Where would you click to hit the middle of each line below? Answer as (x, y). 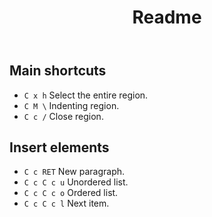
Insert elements (59, 147)
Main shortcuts (58, 71)
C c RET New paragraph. (74, 172)
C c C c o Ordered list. (71, 193)
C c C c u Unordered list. (76, 182)
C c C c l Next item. (66, 203)
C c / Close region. (63, 116)
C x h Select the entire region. (86, 95)
